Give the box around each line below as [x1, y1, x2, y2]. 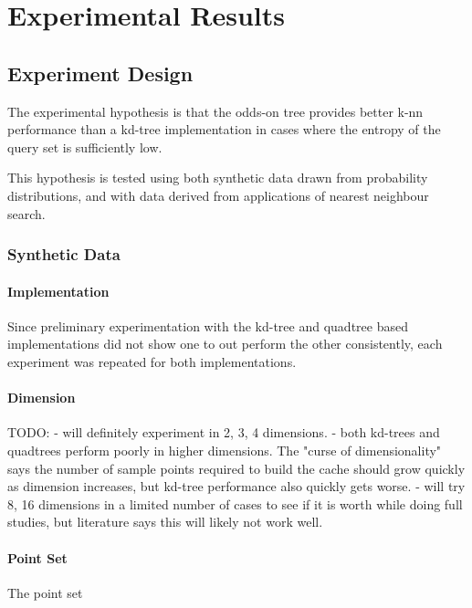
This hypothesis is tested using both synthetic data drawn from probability [7, 168, 428, 187]
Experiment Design [7, 58, 194, 87]
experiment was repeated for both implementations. [7, 351, 297, 371]
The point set [7, 582, 83, 602]
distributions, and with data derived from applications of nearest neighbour [7, 185, 429, 204]
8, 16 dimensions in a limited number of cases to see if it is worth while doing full [7, 494, 463, 513]
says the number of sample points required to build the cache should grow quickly [7, 458, 466, 477]
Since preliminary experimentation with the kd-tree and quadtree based [7, 316, 408, 335]
